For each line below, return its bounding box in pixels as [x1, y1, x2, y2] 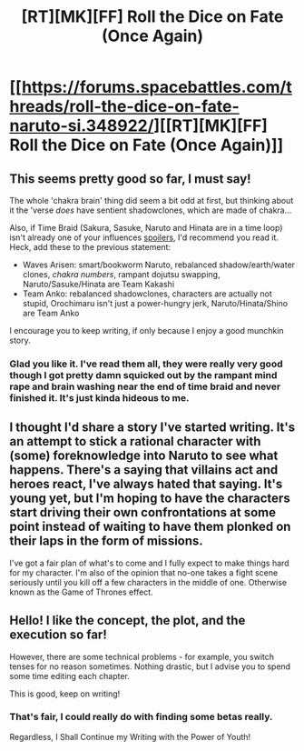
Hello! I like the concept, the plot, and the [9, 613, 246, 628]
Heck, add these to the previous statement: [9, 242, 171, 252]
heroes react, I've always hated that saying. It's [9, 476, 283, 492]
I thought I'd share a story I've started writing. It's [9, 420, 296, 436]
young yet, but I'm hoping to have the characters [9, 491, 290, 506]
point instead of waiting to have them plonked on [9, 519, 291, 535]
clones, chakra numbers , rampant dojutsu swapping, [22, 269, 221, 279]
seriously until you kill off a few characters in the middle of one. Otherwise [9, 576, 288, 587]
